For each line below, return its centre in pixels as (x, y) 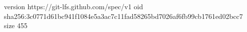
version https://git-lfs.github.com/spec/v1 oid (74, 6)
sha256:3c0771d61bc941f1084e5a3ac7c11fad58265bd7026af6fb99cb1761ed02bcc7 (123, 16)
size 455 (16, 25)
